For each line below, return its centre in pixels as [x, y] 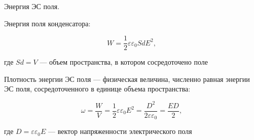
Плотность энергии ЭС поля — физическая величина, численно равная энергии [127, 79]
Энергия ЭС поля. [32, 6]
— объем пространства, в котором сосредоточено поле [124, 62]
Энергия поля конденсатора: [47, 23]
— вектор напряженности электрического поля [120, 131]
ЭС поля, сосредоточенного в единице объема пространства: [97, 89]
